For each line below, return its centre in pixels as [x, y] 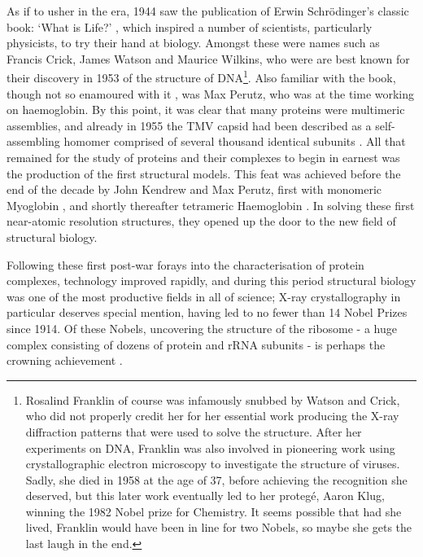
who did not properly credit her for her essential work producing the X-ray [212, 416]
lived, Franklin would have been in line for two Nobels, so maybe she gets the [219, 527]
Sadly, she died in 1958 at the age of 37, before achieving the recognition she [216, 479]
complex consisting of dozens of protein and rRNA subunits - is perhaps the [196, 344]
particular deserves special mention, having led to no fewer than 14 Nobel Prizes [207, 312]
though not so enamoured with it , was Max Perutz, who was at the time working [211, 93]
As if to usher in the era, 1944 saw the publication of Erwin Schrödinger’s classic [208, 11]
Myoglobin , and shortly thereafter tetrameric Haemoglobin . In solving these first [211, 205]
